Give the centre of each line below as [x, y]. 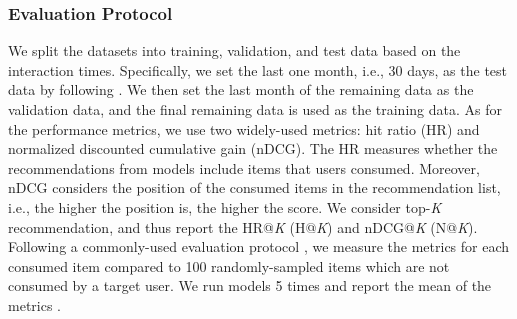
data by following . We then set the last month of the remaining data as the [241, 89]
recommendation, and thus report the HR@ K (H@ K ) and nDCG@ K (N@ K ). [243, 226]
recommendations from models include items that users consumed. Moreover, [244, 167]
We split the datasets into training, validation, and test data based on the [234, 50]
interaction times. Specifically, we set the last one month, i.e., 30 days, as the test [257, 69]
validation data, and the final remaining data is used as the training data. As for [255, 109]
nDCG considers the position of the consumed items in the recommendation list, [254, 187]
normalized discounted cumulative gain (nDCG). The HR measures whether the [253, 148]
